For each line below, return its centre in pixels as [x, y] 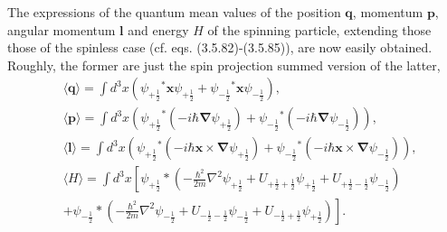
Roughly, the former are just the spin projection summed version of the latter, [224, 65]
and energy [158, 29]
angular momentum [62, 29]
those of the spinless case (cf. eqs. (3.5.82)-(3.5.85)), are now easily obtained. [220, 47]
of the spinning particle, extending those [319, 29]
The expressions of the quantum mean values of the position [174, 12]
